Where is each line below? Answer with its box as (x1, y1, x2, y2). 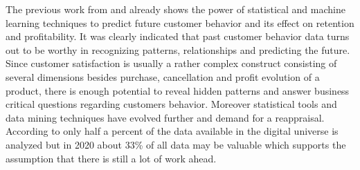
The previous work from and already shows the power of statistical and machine (6, 2, 345, 16)
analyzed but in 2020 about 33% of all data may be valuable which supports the (6, 137, 346, 151)
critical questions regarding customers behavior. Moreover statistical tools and (6, 97, 337, 111)
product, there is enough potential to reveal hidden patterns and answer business (6, 83, 350, 97)
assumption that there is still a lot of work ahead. (6, 151, 217, 165)
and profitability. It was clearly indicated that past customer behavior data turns (6, 29, 350, 44)
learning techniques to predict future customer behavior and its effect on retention (6, 15, 354, 30)
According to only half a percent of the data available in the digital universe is (6, 124, 339, 138)
